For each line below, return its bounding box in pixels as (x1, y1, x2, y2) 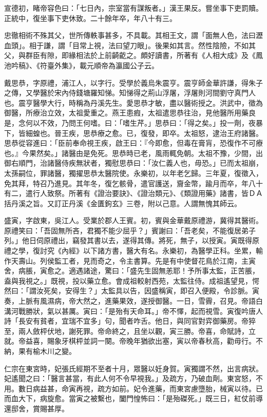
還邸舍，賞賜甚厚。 (4, 403, 69, 413)
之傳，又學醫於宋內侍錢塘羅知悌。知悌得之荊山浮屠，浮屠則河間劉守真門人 (4, 87, 256, 98)
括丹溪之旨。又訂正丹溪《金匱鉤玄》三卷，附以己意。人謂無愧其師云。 (4, 197, 241, 208)
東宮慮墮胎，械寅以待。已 (176, 383, 263, 393)
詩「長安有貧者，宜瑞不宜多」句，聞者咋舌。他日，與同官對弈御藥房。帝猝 (4, 315, 256, 326)
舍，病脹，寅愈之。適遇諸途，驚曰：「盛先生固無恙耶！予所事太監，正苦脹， (4, 265, 259, 276)
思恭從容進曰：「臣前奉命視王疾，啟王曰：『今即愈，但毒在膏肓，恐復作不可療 (4, 137, 263, 148)
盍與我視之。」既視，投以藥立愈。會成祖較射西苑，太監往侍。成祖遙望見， (4, 275, 252, 286)
